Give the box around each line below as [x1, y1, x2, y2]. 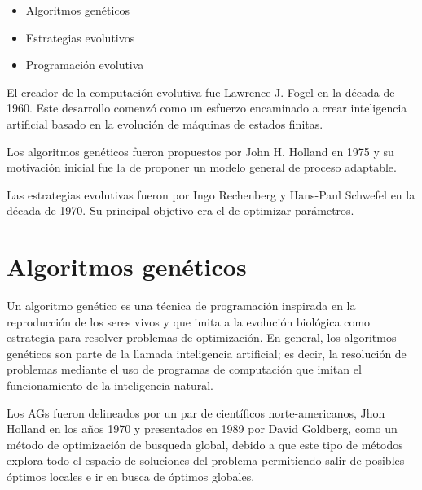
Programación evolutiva [25, 56, 144, 73]
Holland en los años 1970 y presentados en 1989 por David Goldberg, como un [7, 420, 398, 437]
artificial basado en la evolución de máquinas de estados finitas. [7, 115, 323, 132]
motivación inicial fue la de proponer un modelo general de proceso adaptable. [7, 159, 397, 176]
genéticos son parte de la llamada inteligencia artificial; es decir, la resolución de [7, 344, 407, 361]
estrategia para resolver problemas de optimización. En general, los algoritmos [7, 329, 397, 346]
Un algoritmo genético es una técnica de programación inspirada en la [7, 297, 356, 314]
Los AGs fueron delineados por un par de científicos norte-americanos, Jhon [7, 404, 385, 421]
